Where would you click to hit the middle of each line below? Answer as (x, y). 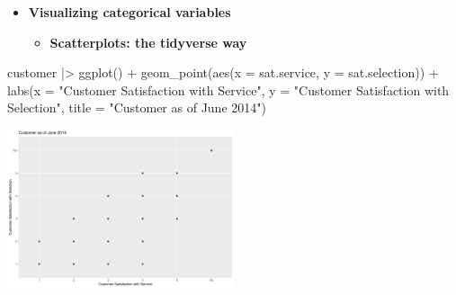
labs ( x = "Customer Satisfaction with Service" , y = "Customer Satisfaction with (228, 89)
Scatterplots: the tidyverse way (148, 42)
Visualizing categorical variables (130, 12)
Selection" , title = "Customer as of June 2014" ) (137, 107)
